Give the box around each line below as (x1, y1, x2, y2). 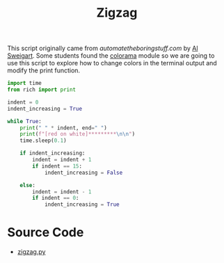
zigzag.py (17, 248, 46, 256)
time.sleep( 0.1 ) (19, 137, 67, 144)
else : (19, 182, 36, 189)
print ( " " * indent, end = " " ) (19, 124, 108, 131)
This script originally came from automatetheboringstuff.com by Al (7, 44, 198, 53)
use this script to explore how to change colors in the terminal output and (7, 59, 217, 67)
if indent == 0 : (32, 195, 79, 202)
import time (7, 80, 42, 87)
